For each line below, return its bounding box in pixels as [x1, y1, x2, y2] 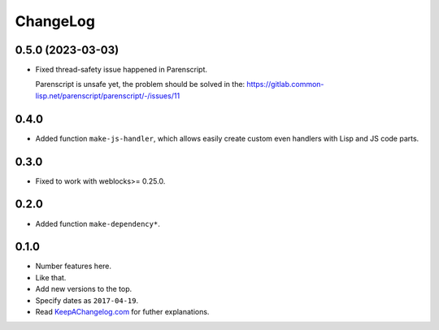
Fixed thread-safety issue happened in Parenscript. [35, 65, 207, 75]
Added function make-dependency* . [35, 219, 160, 228]
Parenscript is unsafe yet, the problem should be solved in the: [35, 80, 246, 89]
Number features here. [35, 261, 112, 271]
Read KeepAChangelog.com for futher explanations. [35, 307, 210, 317]
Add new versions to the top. [35, 284, 133, 294]
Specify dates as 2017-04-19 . [35, 295, 138, 305]
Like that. [35, 272, 67, 282]
